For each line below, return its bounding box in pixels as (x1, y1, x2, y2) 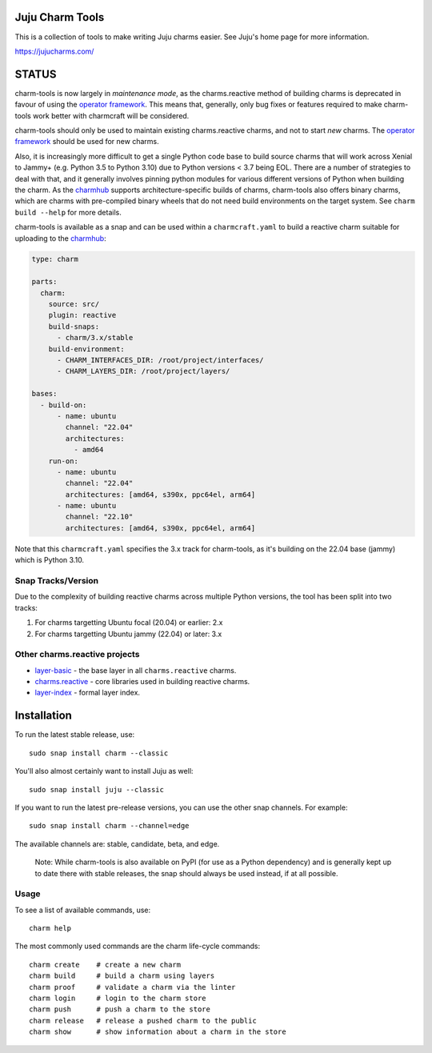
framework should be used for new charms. (14, 137, 159, 146)
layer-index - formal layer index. (34, 688, 140, 698)
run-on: (48, 456, 79, 466)
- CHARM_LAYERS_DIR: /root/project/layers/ (57, 366, 230, 376)
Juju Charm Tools (14, 10, 105, 24)
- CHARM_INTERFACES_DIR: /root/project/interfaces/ (57, 356, 264, 364)
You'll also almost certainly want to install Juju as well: (14, 767, 194, 776)
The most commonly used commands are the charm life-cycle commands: (14, 941, 260, 951)
